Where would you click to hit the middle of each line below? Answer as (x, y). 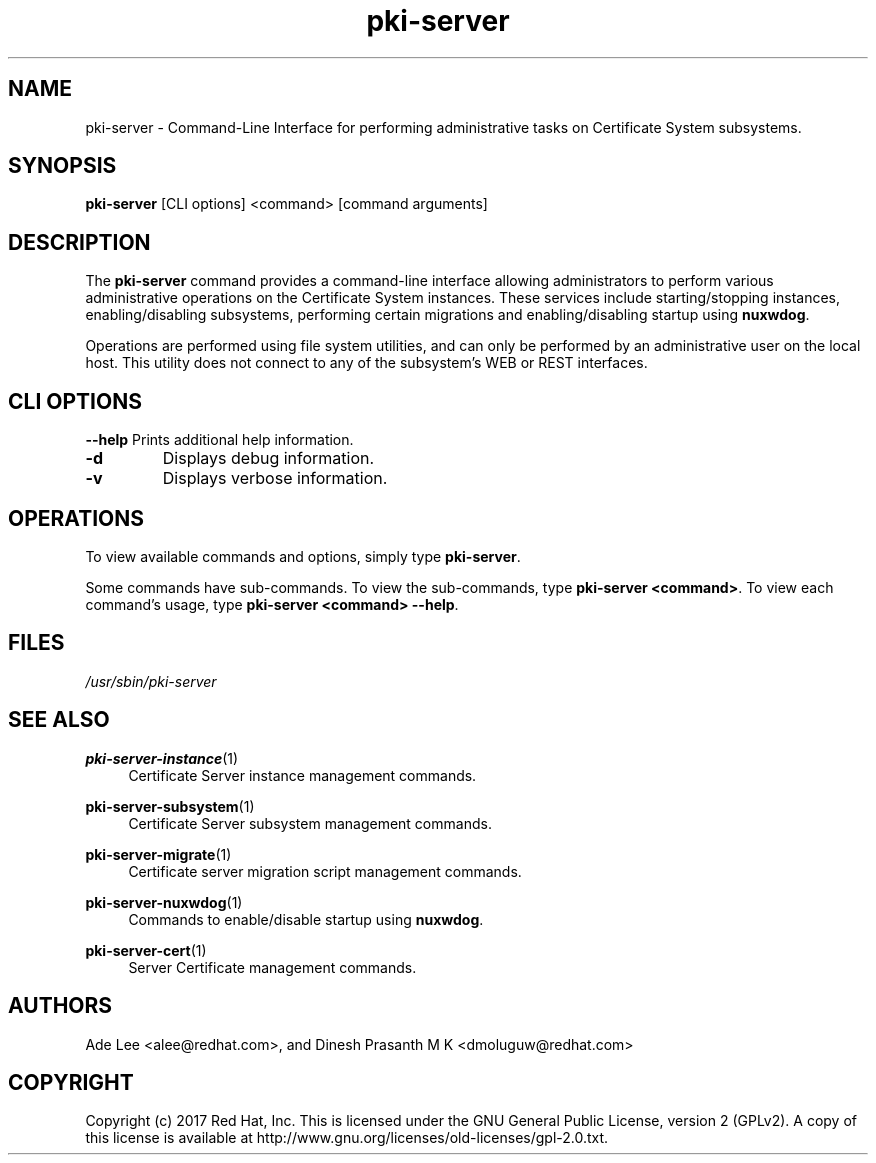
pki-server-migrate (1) (158, 854)
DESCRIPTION (79, 242)
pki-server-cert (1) (146, 950)
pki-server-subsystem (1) (170, 806)
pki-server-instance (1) (162, 758)
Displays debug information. (268, 458)
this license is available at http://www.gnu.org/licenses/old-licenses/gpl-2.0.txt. (347, 1138)
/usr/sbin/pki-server (151, 681)
